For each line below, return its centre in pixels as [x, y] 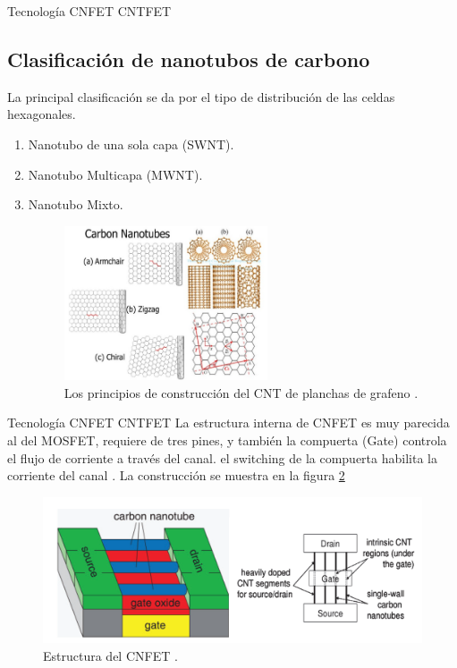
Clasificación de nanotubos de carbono [189, 59]
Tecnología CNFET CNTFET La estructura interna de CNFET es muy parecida [228, 423]
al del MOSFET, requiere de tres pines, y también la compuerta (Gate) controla [227, 440]
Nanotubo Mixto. [76, 204]
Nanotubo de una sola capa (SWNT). [131, 144]
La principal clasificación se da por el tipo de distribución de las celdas [201, 96]
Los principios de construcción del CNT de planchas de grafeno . [241, 392]
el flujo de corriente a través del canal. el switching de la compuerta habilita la [222, 457]
